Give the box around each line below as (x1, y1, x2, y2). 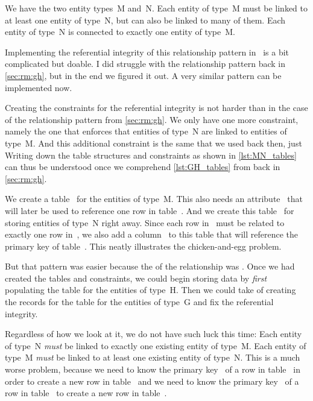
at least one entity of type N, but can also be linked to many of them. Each (5, 13, 286, 26)
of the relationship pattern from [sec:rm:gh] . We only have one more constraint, (5, 113, 299, 125)
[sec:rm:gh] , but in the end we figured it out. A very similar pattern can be (5, 69, 282, 81)
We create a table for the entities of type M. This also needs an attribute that (5, 192, 303, 205)
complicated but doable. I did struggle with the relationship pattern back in (5, 57, 286, 70)
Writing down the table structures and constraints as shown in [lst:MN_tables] (5, 148, 297, 161)
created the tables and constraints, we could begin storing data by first (5, 271, 267, 284)
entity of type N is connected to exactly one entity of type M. (5, 25, 235, 38)
